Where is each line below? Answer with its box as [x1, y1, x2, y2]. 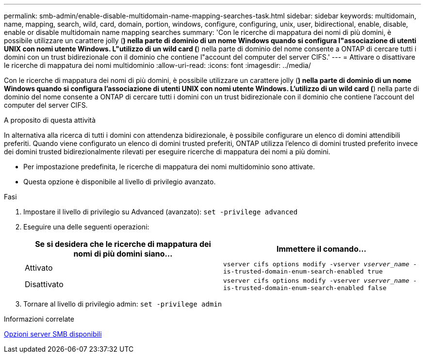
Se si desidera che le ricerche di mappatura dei [35, 239, 211, 249]
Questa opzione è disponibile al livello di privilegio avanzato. [23, 178, 216, 186]
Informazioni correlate [4, 315, 74, 323]
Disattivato [25, 279, 64, 289]
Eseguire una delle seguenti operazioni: [23, 223, 149, 231]
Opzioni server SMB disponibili [4, 330, 102, 338]
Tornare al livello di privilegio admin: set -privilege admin [23, 300, 222, 308]
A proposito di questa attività [4, 116, 96, 124]
